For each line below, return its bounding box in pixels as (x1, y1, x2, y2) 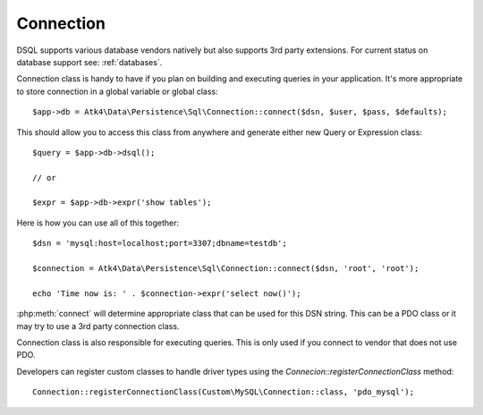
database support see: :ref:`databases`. (16, 56, 163, 67)
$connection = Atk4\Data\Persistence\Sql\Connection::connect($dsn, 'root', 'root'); (32, 264, 419, 274)
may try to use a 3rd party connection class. (16, 320, 180, 331)
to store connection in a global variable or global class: (16, 86, 218, 97)
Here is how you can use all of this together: (16, 217, 179, 228)
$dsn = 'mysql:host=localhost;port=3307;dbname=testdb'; (32, 238, 288, 249)
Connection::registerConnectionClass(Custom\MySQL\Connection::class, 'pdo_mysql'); (32, 387, 415, 397)
